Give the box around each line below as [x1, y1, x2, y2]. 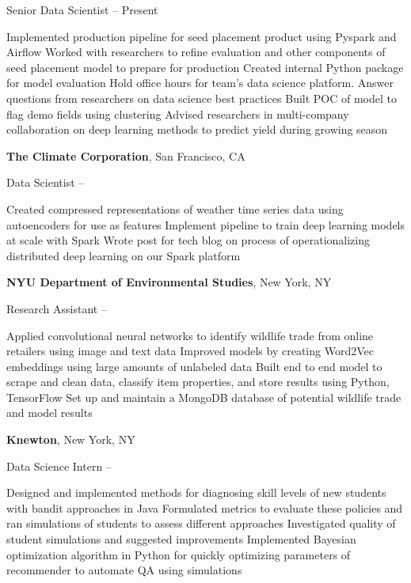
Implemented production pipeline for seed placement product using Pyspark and [6, 28, 397, 44]
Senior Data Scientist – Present [6, 2, 158, 17]
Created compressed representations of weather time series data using [6, 200, 344, 217]
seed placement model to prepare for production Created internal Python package [6, 59, 404, 75]
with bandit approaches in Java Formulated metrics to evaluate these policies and [6, 499, 403, 516]
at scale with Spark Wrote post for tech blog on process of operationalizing [6, 232, 371, 248]
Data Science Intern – [6, 457, 112, 474]
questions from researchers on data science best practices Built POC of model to [6, 89, 398, 106]
